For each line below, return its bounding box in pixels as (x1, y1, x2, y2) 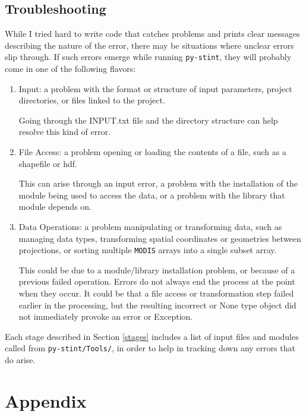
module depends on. (18, 200, 92, 213)
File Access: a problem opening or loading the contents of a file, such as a (18, 146, 286, 158)
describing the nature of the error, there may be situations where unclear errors (5, 39, 294, 51)
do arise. (5, 354, 36, 366)
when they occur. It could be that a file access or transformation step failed (18, 287, 294, 300)
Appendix (5, 388, 87, 412)
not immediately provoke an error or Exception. (18, 310, 193, 323)
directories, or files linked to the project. (18, 94, 165, 106)
